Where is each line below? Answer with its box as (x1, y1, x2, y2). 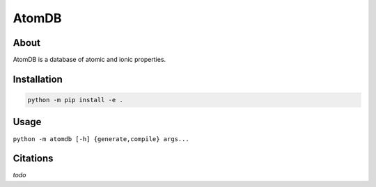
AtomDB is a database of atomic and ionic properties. (13, 56, 166, 64)
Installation (13, 73, 63, 85)
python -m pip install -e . (27, 96, 123, 104)
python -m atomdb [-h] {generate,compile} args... (13, 135, 189, 143)
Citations (13, 153, 54, 165)
